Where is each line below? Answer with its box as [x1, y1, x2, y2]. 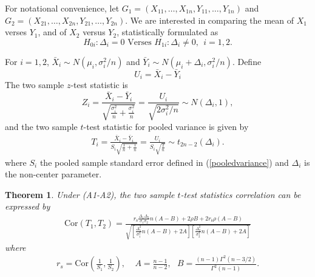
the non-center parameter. [5, 168, 102, 180]
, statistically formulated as [117, 26, 218, 38]
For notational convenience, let [5, 2, 120, 14]
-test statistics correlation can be [180, 188, 301, 200]
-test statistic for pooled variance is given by [83, 120, 249, 132]
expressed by [5, 200, 50, 213]
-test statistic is [70, 78, 128, 91]
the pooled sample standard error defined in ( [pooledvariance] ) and [39, 156, 289, 168]
